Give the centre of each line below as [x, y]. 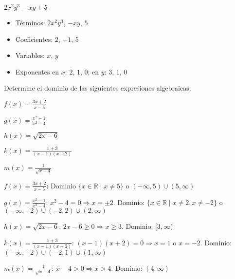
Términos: [30, 23]
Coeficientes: [34, 39]
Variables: [30, 55]
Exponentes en [37, 71]
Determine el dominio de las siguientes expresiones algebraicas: [98, 88]
